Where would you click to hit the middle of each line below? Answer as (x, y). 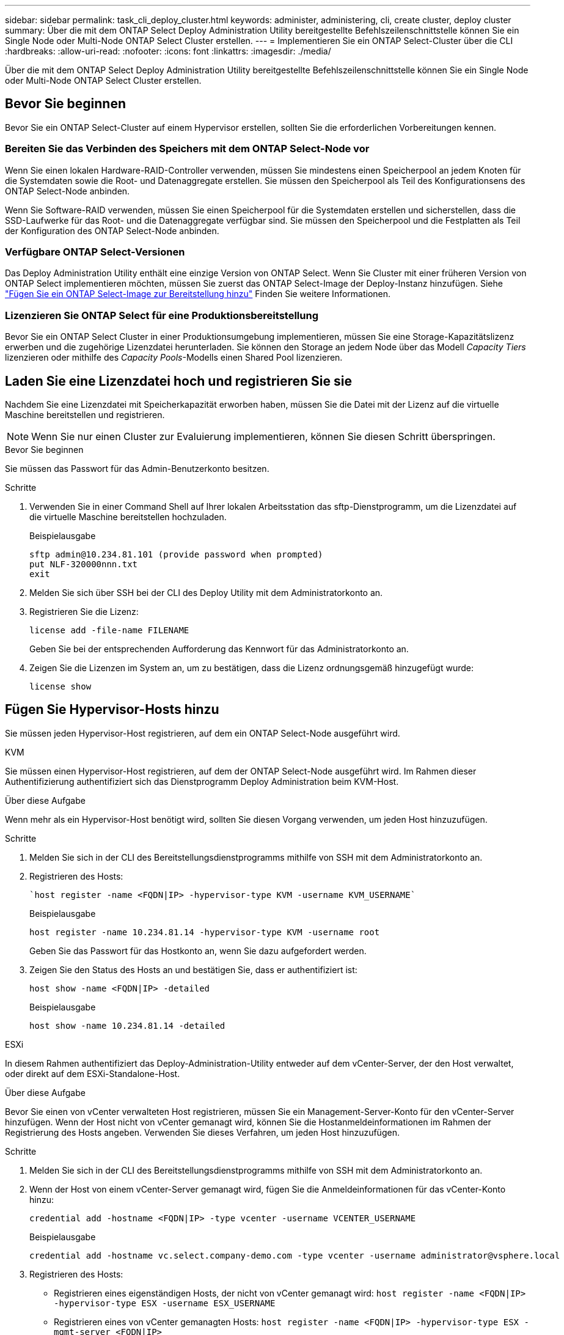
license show (60, 686)
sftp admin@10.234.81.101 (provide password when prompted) (176, 554)
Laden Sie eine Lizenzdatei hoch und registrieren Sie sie (178, 381)
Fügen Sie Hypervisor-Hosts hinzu (112, 710)
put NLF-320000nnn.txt (84, 564)
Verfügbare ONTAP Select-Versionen (95, 252)
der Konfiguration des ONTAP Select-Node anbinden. (112, 230)
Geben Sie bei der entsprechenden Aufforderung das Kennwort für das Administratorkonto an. (219, 649)
